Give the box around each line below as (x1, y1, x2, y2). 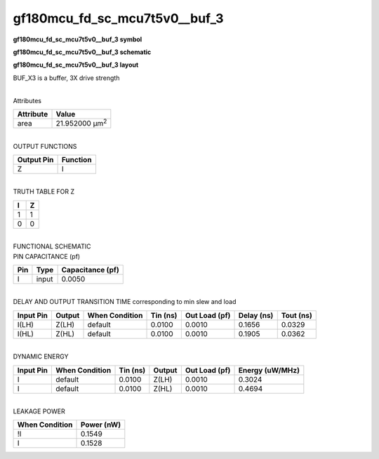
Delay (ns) (238, 310, 274, 320)
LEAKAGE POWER (13, 407, 66, 415)
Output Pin (17, 155, 54, 164)
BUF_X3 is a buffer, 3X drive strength (13, 74, 120, 82)
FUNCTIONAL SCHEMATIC (13, 242, 91, 251)
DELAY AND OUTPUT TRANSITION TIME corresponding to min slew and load (13, 298, 237, 306)
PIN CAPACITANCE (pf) (13, 252, 81, 260)
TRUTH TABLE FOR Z (13, 187, 75, 196)
